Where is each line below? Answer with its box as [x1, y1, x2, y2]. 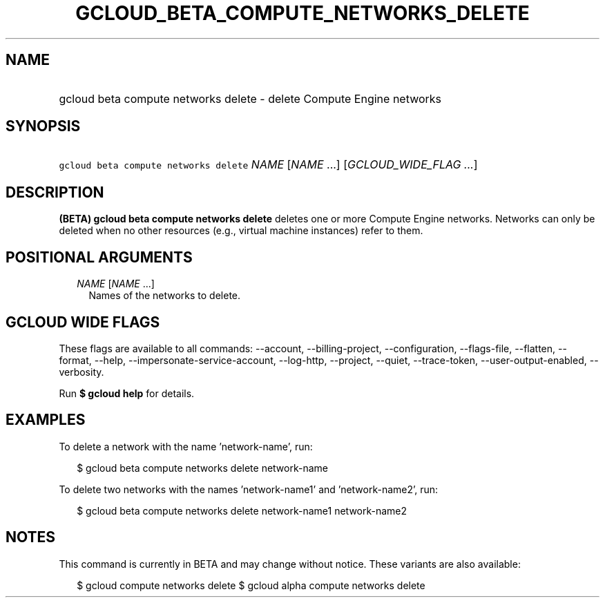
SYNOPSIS [6, 117, 81, 135]
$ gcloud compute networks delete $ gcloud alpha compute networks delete [77, 579, 425, 591]
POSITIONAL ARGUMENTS [6, 248, 193, 266]
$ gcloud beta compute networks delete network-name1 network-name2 [77, 504, 407, 517]
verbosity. [59, 365, 104, 378]
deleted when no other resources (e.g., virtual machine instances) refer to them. [59, 224, 423, 237]
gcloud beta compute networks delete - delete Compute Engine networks [59, 91, 442, 106]
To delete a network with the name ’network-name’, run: [59, 440, 313, 452]
